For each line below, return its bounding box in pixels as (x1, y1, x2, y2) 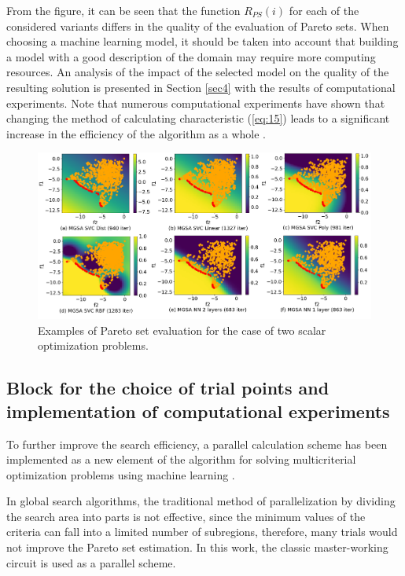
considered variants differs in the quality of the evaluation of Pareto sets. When (6, 17, 389, 34)
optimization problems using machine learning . (6, 466, 235, 482)
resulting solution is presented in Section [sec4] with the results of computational (6, 79, 396, 95)
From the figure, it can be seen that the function (6, 2, 241, 18)
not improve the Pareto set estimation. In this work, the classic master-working (6, 539, 388, 556)
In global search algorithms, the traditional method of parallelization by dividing (6, 493, 396, 509)
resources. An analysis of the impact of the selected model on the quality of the (6, 64, 389, 80)
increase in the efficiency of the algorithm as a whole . (6, 125, 266, 141)
